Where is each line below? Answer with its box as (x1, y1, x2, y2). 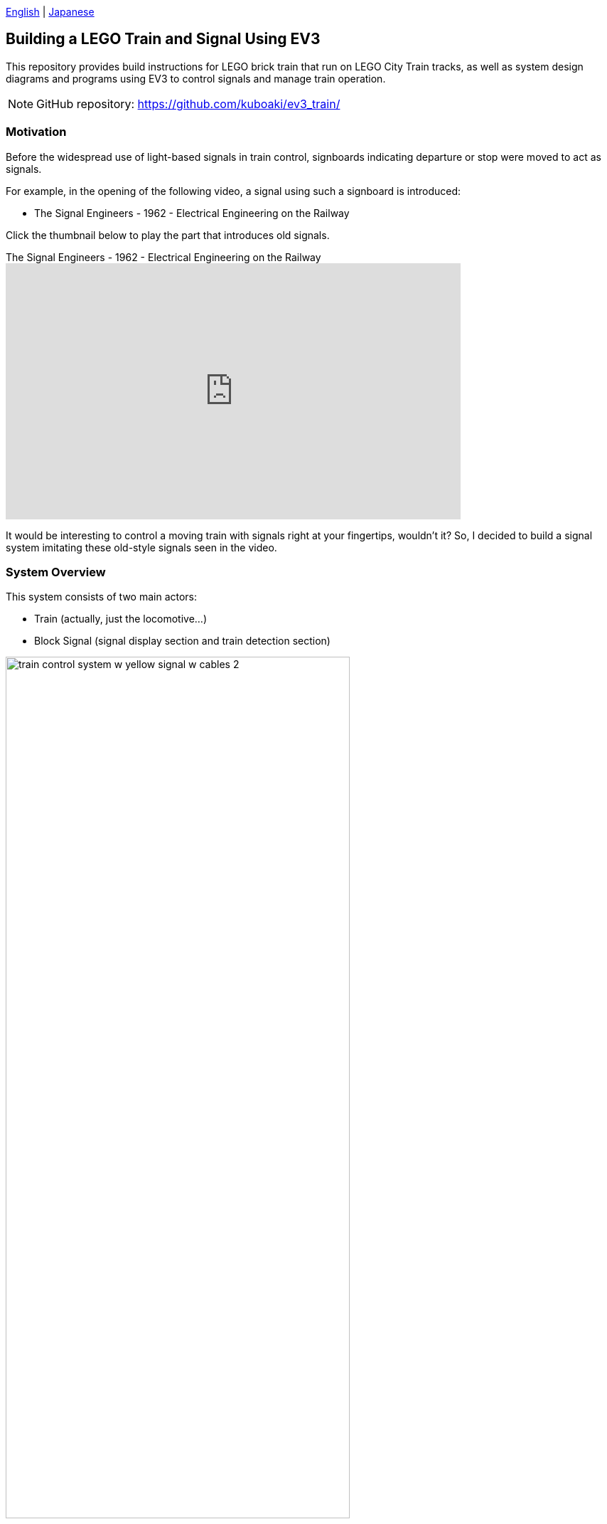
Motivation (6, 125, 67, 139)
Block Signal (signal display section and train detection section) (34, 635, 331, 647)
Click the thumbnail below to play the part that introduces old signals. (6, 228, 330, 241)
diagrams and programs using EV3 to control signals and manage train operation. (6, 72, 386, 85)
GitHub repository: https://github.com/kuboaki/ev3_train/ (36, 96, 340, 111)
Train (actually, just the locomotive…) (34, 613, 208, 625)
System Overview (6, 564, 106, 579)
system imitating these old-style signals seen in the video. (6, 541, 277, 554)
